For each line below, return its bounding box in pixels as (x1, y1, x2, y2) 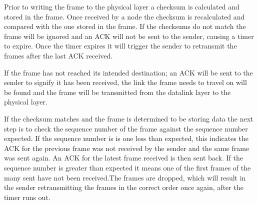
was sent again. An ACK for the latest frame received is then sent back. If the (4, 152, 243, 163)
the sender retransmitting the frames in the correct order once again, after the (4, 182, 243, 192)
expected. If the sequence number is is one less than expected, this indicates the (4, 133, 248, 143)
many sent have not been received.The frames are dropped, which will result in (4, 172, 246, 182)
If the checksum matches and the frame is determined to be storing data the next (4, 113, 253, 123)
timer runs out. (4, 191, 50, 202)
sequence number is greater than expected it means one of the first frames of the (4, 162, 251, 172)
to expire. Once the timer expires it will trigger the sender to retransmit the (4, 40, 237, 51)
